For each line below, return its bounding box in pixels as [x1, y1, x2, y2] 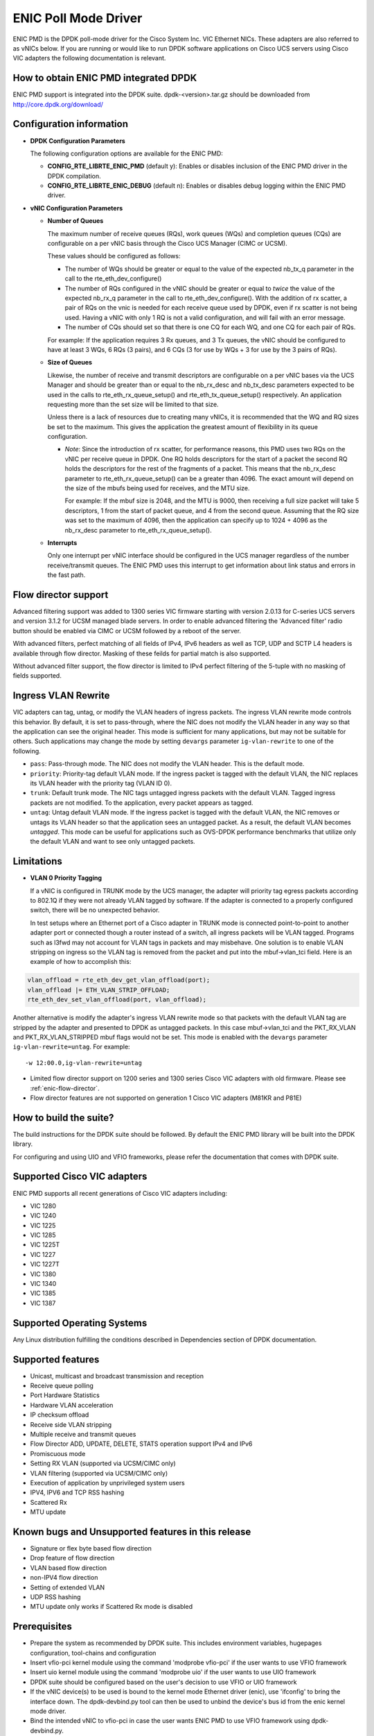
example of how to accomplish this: [30, 958, 132, 966]
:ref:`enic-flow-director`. [30, 1084, 100, 1092]
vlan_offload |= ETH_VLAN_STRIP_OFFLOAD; [27, 986, 170, 994]
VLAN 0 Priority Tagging [30, 874, 103, 882]
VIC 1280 [30, 1201, 57, 1210]
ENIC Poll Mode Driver [12, 10, 143, 26]
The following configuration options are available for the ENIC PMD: [30, 149, 223, 158]
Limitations [12, 856, 62, 867]
